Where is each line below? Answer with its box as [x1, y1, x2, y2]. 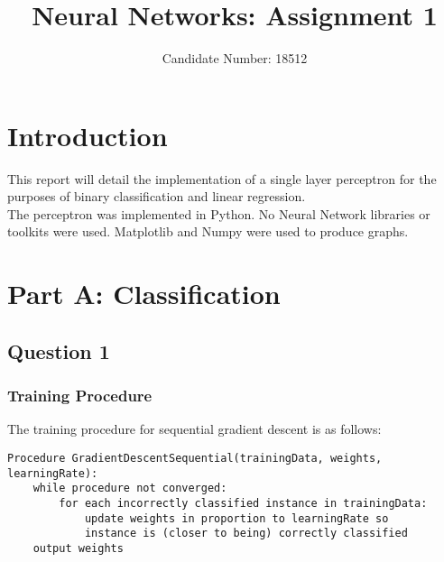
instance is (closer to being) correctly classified [84, 527, 408, 540]
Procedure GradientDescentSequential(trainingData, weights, [7, 452, 383, 465]
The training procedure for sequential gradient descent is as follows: [7, 419, 382, 438]
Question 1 [7, 336, 110, 364]
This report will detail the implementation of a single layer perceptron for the [7, 169, 437, 188]
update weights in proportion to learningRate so [84, 511, 389, 525]
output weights [32, 541, 124, 555]
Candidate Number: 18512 [162, 49, 308, 68]
